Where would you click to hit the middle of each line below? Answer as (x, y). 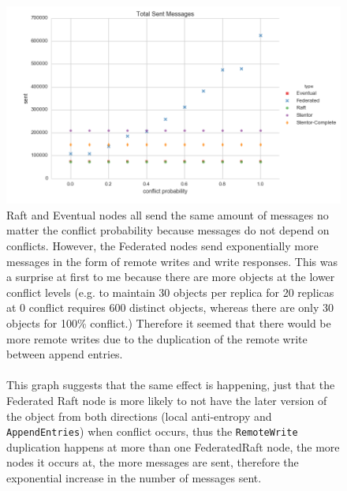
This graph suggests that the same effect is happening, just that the (171, 385)
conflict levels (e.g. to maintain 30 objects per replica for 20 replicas (170, 292)
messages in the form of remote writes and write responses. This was (172, 261)
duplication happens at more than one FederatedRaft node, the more (173, 446)
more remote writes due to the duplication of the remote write (157, 338)
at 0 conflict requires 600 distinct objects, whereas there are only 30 (170, 307)
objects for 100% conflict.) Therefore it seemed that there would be (169, 322)
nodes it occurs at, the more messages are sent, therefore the (153, 462)
